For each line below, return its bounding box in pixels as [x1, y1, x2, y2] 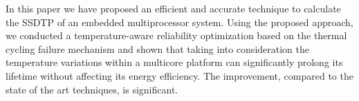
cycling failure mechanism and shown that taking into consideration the [6, 41, 309, 56]
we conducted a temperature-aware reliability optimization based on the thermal [6, 28, 347, 43]
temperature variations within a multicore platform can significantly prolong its [6, 55, 343, 69]
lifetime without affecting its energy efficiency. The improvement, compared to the [6, 68, 353, 82]
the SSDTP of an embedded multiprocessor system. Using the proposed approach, [6, 14, 353, 29]
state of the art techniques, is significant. [6, 82, 178, 96]
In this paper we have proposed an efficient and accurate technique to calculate [6, 1, 341, 15]
